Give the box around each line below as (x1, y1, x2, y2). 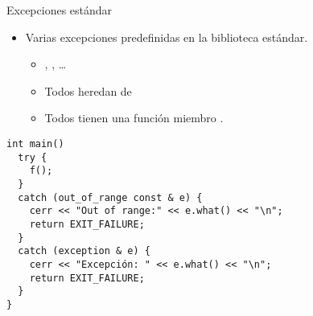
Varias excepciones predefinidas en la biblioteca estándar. (25, 28, 308, 45)
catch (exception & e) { (18, 245, 150, 257)
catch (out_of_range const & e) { (18, 191, 203, 203)
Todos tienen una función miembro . (44, 109, 224, 126)
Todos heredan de (44, 82, 132, 99)
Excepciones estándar (6, 2, 113, 18)
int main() (6, 137, 64, 150)
